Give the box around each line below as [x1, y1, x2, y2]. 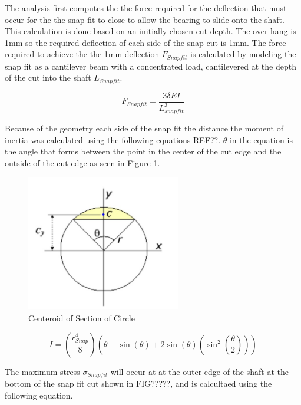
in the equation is [229, 133, 293, 146]
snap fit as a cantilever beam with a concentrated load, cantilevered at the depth [5, 60, 296, 72]
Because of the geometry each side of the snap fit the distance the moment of [5, 122, 283, 134]
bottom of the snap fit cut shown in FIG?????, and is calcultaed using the [5, 377, 272, 389]
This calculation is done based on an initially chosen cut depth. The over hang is [5, 25, 296, 37]
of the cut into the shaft [5, 71, 91, 84]
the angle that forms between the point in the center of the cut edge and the [5, 145, 282, 157]
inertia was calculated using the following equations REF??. [5, 133, 221, 146]
